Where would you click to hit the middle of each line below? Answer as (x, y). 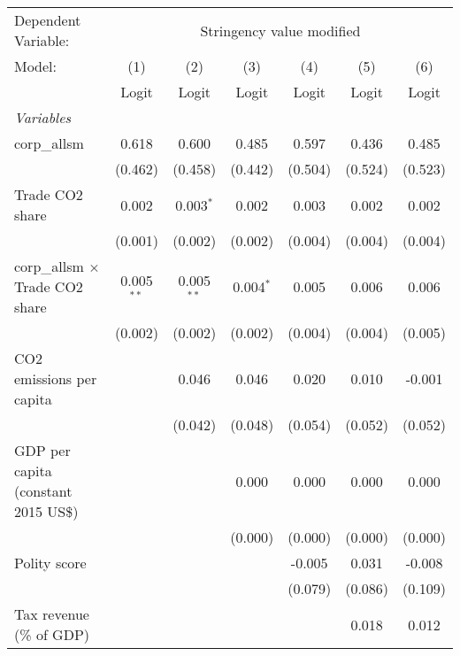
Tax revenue (52, 614)
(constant (43, 491)
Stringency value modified (280, 30)
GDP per (42, 450)
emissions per (56, 378)
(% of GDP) (52, 634)
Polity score (50, 563)
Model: (36, 66)
